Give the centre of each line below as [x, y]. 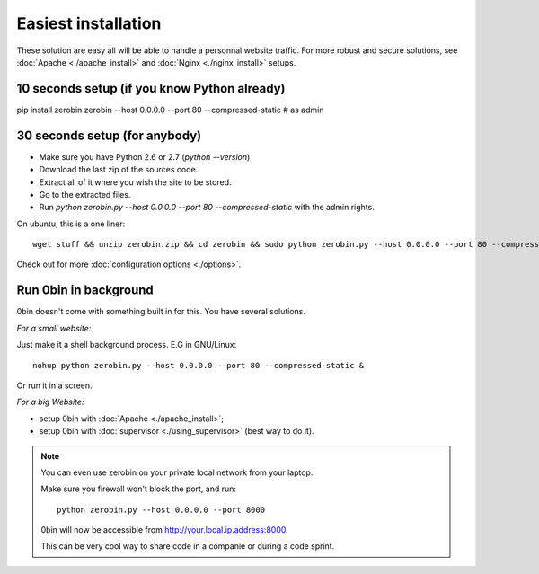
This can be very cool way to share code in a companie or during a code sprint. [188, 546]
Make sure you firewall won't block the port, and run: [139, 489]
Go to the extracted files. [85, 194]
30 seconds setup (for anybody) [109, 135]
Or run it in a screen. [55, 385]
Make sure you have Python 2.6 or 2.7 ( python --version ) [145, 156]
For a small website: [54, 328]
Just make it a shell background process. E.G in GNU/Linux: [127, 345]
